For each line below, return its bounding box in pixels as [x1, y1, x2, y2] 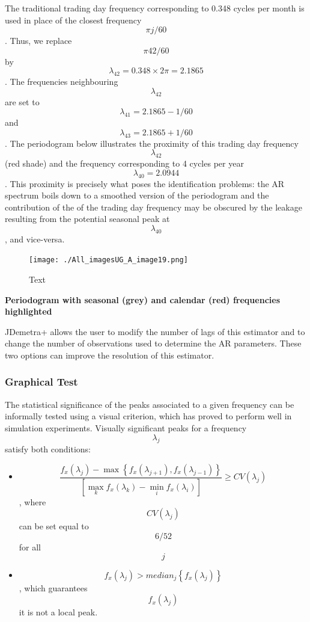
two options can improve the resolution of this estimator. [5, 348, 214, 361]
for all [19, 540, 41, 553]
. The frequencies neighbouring [5, 75, 118, 88]
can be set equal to [19, 520, 89, 532]
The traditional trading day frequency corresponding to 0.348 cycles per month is [5, 2, 305, 14]
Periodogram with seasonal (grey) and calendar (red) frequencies [5, 293, 280, 306]
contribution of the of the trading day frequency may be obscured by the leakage [5, 200, 302, 213]
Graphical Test [5, 374, 78, 389]
